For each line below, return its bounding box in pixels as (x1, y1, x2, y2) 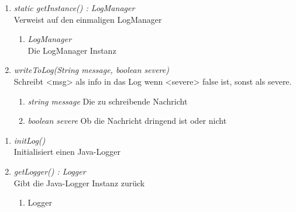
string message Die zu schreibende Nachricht (27, 95, 188, 107)
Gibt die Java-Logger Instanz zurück (13, 176, 145, 189)
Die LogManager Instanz (27, 44, 116, 56)
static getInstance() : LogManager (13, 2, 135, 13)
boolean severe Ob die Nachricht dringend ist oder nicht (27, 114, 227, 127)
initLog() (13, 134, 46, 146)
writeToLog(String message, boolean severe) (13, 64, 169, 76)
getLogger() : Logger (13, 165, 86, 177)
